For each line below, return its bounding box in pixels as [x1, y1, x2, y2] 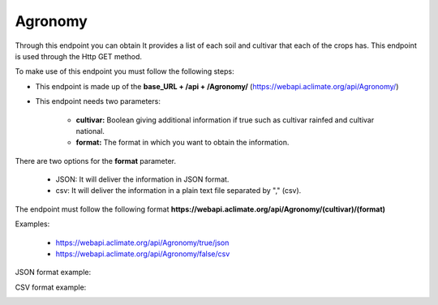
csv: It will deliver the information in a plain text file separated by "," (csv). [55, 186, 302, 195]
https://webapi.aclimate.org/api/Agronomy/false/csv [55, 249, 230, 259]
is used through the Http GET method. [15, 51, 142, 61]
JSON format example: [15, 268, 92, 277]
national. [75, 126, 105, 135]
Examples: [15, 219, 50, 229]
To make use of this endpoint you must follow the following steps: [15, 67, 234, 76]
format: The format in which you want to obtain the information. [75, 138, 290, 148]
